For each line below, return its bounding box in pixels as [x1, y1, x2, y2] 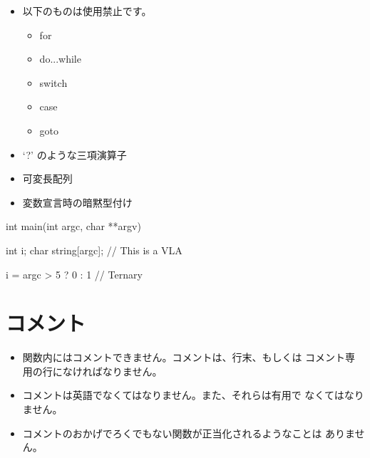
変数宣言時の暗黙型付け [22, 194, 133, 209]
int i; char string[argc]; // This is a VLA [6, 242, 183, 257]
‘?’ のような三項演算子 [22, 147, 127, 162]
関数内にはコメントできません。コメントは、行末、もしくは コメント [22, 350, 346, 365]
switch [39, 75, 68, 90]
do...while [39, 51, 81, 66]
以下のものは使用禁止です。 [22, 4, 152, 18]
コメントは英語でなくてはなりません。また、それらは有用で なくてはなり [22, 387, 364, 402]
